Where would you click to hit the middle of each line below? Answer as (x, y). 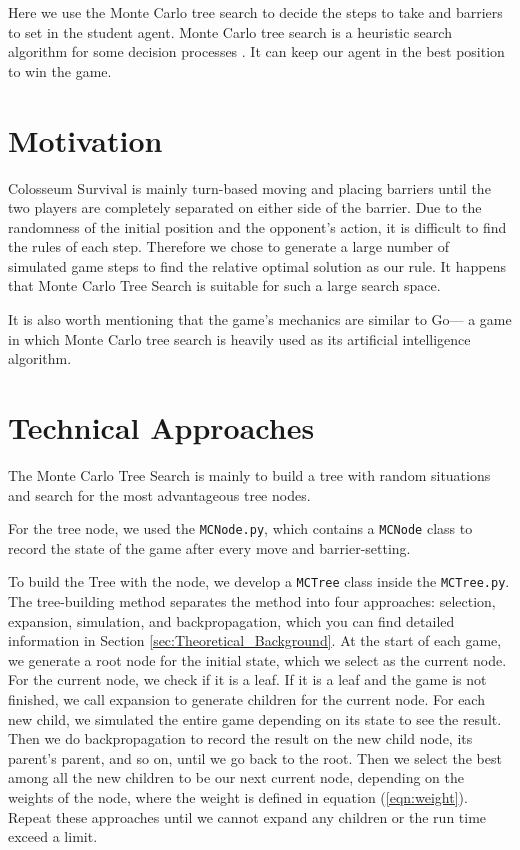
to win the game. (60, 70)
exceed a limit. (53, 836)
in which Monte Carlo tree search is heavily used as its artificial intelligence (239, 338)
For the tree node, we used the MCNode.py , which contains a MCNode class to (240, 528)
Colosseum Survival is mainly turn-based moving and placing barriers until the (249, 187)
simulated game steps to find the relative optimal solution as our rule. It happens (257, 265)
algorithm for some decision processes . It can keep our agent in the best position (256, 51)
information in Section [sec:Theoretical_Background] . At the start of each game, (255, 640)
